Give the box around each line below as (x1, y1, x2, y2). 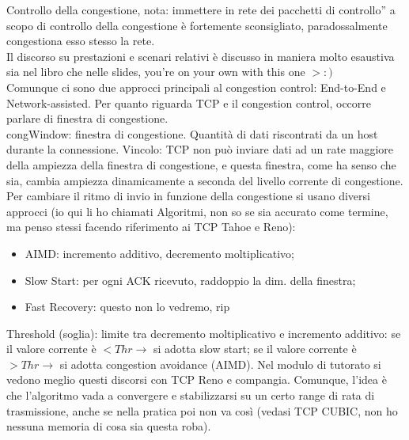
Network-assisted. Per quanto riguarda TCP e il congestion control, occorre (6, 94, 372, 111)
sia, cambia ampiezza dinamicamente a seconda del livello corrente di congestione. (6, 172, 403, 188)
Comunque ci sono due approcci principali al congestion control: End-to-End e (6, 78, 386, 95)
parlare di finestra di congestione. (6, 110, 169, 127)
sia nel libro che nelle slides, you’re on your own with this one (6, 63, 305, 80)
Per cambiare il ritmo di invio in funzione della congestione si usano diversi (6, 188, 370, 204)
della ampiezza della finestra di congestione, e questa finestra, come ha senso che (6, 156, 396, 173)
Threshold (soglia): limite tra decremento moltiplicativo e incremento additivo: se (6, 324, 401, 341)
